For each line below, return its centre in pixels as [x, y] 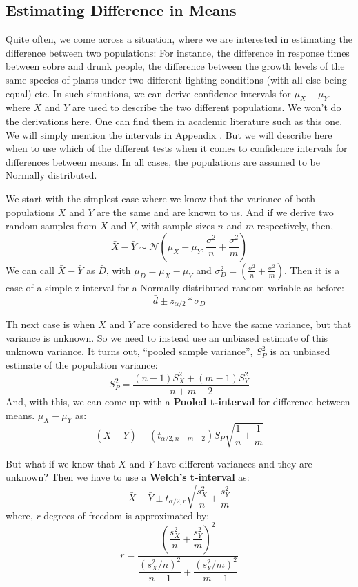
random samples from [51, 225]
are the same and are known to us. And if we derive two [215, 212]
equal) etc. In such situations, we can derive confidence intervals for [148, 93]
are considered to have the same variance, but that [244, 324]
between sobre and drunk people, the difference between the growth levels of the [175, 66]
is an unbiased [300, 351]
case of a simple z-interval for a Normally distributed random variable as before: [175, 287]
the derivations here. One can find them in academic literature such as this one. [174, 121]
